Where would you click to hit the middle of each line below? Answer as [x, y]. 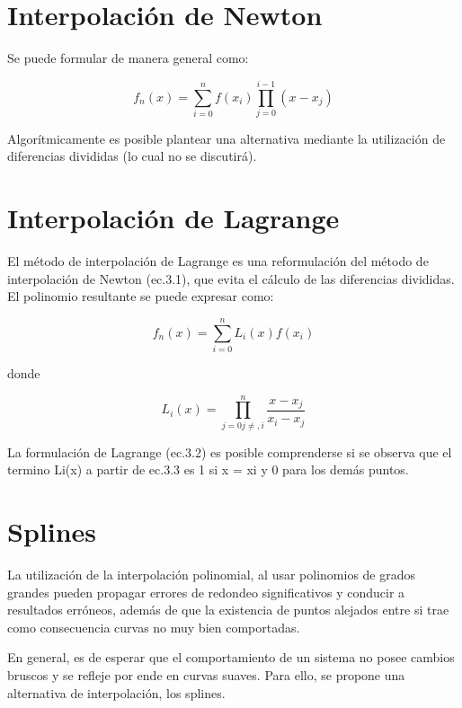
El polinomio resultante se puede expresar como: [141, 296]
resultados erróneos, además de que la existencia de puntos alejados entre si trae [228, 610]
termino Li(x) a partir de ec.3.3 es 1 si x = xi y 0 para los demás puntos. [208, 469]
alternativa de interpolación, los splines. [116, 692]
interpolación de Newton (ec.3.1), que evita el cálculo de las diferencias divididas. [231, 278]
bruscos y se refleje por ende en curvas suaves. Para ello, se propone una [206, 675]
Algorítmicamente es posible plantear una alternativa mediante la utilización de [227, 138]
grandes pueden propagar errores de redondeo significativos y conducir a [206, 592]
